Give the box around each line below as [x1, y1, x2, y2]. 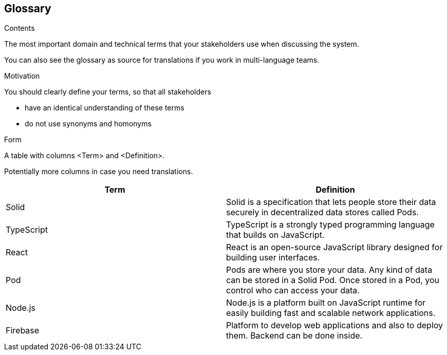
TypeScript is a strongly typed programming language [226, 219, 435, 230]
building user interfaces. [226, 252, 320, 263]
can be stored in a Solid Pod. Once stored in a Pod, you [226, 275, 440, 286]
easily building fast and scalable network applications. [226, 308, 436, 319]
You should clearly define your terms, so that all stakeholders [4, 87, 211, 97]
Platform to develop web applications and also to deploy [226, 320, 443, 331]
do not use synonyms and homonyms [25, 119, 152, 128]
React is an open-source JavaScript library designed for [226, 242, 443, 253]
